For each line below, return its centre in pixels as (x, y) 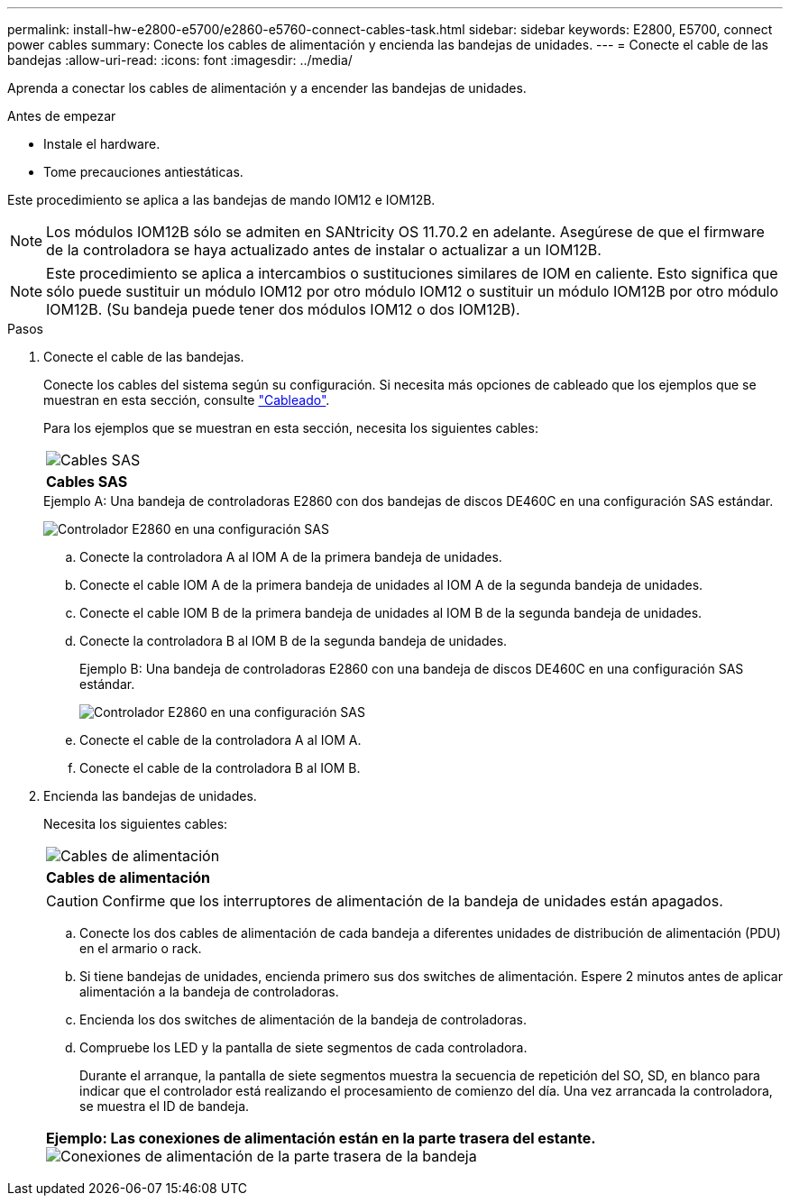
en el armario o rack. (141, 948)
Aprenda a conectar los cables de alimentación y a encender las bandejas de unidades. (267, 88)
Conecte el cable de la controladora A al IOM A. (220, 740)
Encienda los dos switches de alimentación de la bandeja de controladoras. (303, 1019)
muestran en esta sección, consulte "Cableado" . (187, 400)
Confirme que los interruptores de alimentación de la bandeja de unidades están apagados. (413, 901)
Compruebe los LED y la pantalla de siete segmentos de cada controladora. (303, 1047)
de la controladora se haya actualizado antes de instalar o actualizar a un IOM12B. (324, 250)
